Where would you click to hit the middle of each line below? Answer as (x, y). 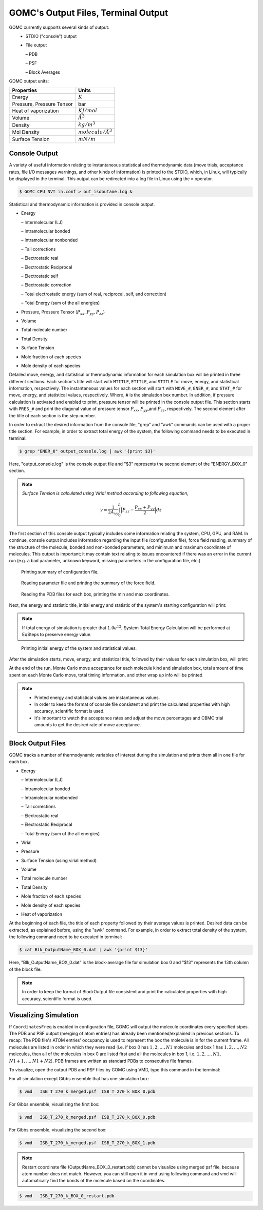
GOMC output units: (29, 81)
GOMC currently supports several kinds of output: (59, 27)
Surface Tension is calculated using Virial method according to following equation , (105, 493)
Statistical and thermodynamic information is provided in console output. (82, 204)
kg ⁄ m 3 (87, 124)
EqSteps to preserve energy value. (57, 635)
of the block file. (25, 969)
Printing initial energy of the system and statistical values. (79, 648)
